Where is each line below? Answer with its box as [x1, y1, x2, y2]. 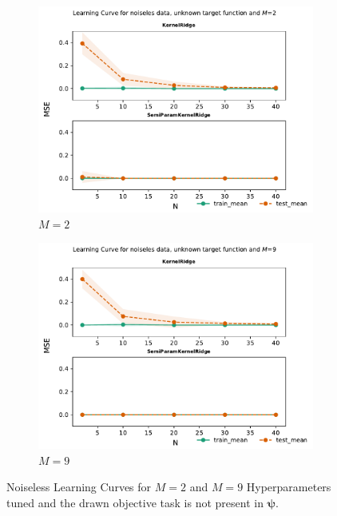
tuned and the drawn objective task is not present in [6, 494, 264, 510]
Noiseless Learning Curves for [6, 478, 152, 495]
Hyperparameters [246, 478, 331, 495]
